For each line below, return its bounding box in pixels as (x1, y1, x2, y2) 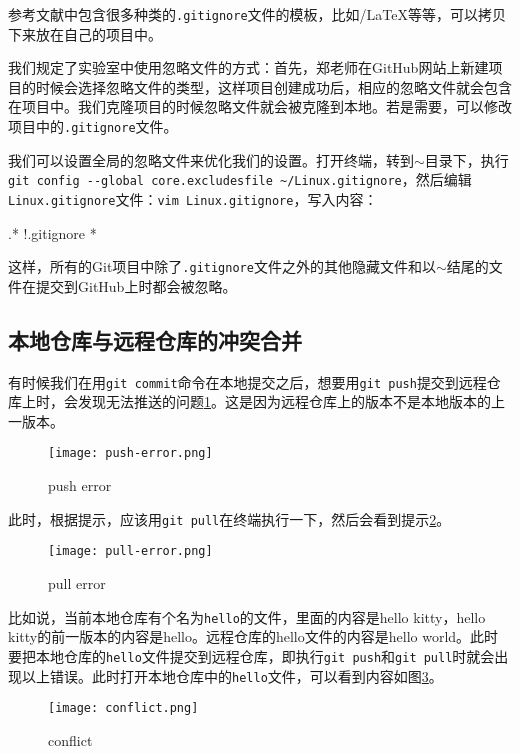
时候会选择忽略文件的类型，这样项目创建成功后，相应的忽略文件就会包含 (35, 76, 512, 97)
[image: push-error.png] (48, 446, 213, 461)
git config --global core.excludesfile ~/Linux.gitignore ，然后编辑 (8, 169, 472, 190)
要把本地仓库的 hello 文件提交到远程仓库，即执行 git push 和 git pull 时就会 (8, 645, 495, 666)
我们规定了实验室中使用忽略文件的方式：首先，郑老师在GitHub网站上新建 (8, 57, 489, 78)
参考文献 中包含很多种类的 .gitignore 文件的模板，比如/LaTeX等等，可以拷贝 (8, 4, 507, 24)
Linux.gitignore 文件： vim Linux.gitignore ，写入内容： (8, 188, 378, 209)
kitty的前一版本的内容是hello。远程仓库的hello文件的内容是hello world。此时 (8, 626, 499, 647)
